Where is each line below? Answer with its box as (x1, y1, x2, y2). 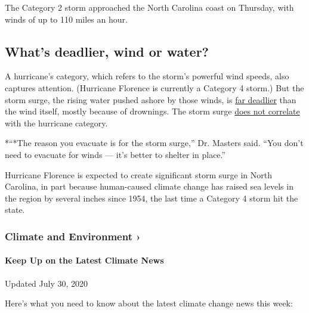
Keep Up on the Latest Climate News (5, 254, 164, 266)
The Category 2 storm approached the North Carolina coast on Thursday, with (5, 1, 294, 13)
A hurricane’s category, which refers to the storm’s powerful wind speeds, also (5, 70, 289, 82)
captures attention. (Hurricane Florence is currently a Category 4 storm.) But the (5, 81, 304, 94)
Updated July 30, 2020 (5, 277, 88, 289)
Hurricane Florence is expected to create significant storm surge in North (5, 168, 272, 181)
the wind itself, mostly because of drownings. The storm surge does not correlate (5, 105, 300, 117)
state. (5, 203, 25, 216)
